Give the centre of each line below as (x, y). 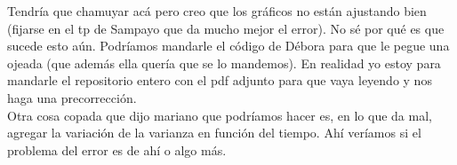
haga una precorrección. (72, 97)
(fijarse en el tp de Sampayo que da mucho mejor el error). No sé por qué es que (226, 28)
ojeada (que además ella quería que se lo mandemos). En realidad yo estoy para (224, 63)
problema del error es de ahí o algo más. (117, 149)
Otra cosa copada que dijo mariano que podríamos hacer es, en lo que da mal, (220, 115)
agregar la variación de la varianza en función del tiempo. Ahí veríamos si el (214, 133)
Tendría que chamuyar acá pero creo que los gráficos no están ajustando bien (217, 11)
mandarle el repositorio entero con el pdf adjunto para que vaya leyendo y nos (220, 80)
